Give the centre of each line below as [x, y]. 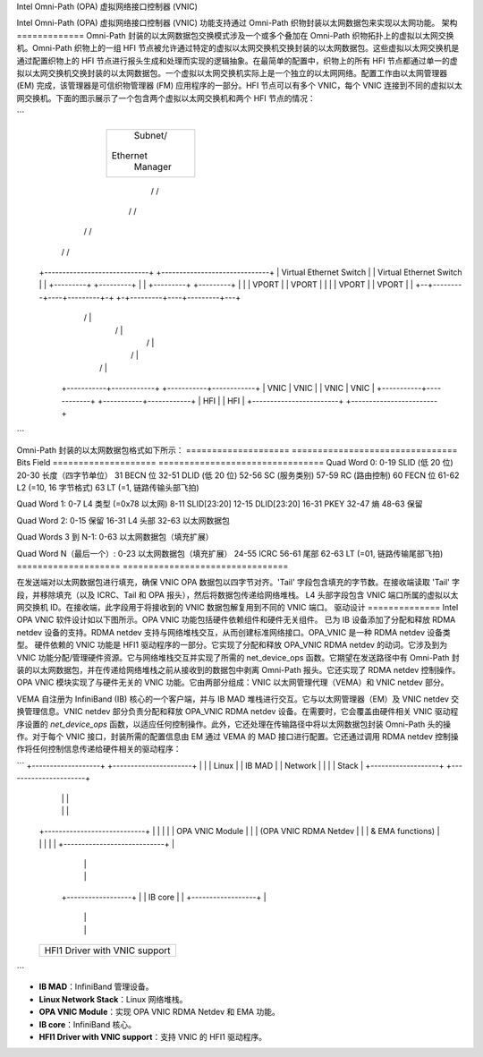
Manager [153, 166]
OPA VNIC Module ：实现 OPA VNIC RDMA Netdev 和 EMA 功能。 [160, 1012]
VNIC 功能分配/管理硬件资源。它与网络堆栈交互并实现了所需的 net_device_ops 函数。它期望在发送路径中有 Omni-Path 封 [238, 657]
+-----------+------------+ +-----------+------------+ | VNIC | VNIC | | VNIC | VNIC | [218, 388]
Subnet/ [151, 135]
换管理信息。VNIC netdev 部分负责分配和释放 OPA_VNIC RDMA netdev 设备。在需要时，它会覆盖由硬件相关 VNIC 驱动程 [237, 712]
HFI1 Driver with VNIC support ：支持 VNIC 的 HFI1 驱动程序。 [153, 1037]
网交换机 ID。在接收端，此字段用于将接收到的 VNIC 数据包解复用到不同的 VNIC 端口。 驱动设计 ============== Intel [237, 608]
